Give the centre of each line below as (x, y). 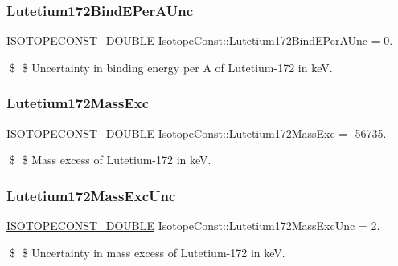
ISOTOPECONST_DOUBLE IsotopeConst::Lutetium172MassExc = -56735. (197, 133)
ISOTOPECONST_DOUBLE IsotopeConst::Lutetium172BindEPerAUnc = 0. (200, 40)
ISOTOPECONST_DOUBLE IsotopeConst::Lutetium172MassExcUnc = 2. (193, 226)
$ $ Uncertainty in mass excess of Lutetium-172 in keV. (147, 252)
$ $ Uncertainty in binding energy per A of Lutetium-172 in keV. (171, 67)
